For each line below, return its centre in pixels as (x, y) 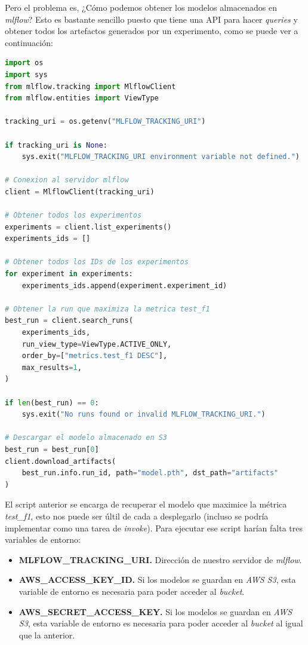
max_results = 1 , (52, 367)
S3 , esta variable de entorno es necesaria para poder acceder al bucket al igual (161, 623)
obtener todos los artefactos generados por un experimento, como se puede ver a (152, 31)
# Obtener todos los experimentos (73, 215)
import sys (26, 74)
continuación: (29, 42)
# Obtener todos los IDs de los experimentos (97, 262)
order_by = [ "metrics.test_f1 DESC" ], (95, 356)
